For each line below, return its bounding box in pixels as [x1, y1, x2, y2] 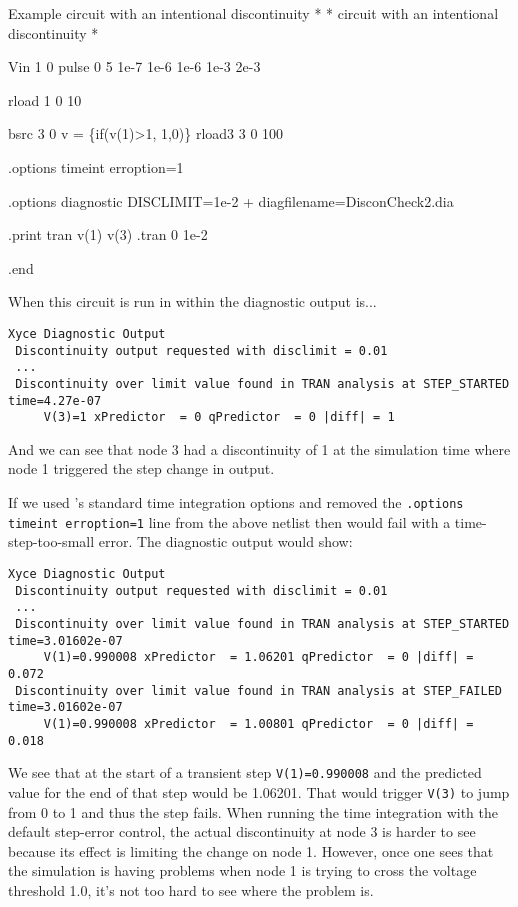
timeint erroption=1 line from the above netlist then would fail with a [8, 511, 451, 532]
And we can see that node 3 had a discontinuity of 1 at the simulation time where [8, 438, 511, 459]
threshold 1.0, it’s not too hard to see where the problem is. [8, 879, 374, 900]
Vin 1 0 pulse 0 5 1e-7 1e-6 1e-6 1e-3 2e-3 [8, 56, 261, 77]
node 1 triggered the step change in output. [8, 458, 275, 479]
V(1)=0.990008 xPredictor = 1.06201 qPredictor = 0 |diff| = [43, 650, 474, 665]
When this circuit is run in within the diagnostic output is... [8, 291, 377, 312]
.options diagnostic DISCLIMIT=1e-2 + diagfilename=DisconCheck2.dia [8, 190, 454, 211]
